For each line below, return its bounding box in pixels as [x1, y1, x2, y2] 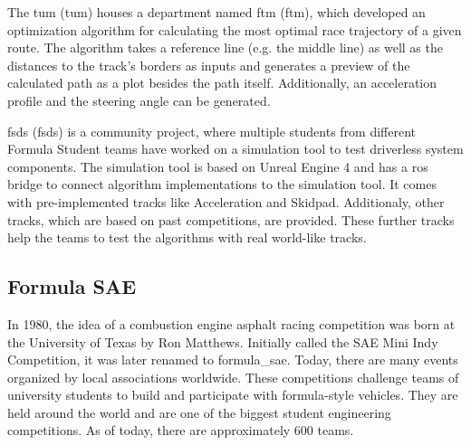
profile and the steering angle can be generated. [7, 90, 271, 109]
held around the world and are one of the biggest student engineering [7, 402, 391, 421]
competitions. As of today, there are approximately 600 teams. [7, 421, 354, 440]
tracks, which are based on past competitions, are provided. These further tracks [7, 210, 455, 229]
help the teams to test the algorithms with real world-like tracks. [7, 228, 367, 247]
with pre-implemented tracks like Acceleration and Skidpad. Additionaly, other [7, 192, 445, 211]
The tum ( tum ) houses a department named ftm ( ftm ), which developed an [7, 3, 426, 21]
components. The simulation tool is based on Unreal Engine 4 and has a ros [7, 156, 428, 175]
